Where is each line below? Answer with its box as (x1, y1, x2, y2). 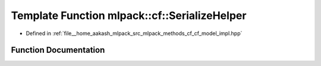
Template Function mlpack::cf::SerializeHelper (11, 9, 247, 22)
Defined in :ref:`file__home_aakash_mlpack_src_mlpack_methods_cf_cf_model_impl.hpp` (26, 30, 243, 37)
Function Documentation (11, 45, 105, 55)
